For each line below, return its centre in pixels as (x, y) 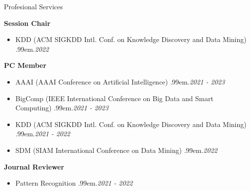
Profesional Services (33, 6)
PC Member (25, 65)
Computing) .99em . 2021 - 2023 (62, 108)
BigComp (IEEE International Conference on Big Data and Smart (114, 98)
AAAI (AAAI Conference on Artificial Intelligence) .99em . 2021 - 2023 (120, 81)
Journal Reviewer (34, 166)
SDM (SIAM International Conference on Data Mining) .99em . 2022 (116, 150)
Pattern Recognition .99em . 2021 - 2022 (74, 183)
